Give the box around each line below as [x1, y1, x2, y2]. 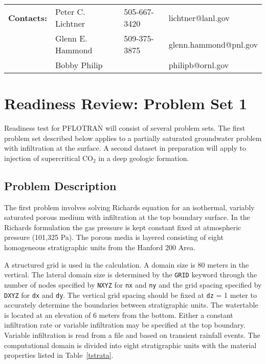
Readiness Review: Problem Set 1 [4, 93, 248, 114]
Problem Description [4, 177, 117, 193]
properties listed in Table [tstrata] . [4, 350, 114, 360]
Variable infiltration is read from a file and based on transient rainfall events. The [4, 330, 260, 340]
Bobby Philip [55, 59, 103, 71]
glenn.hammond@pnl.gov [168, 38, 258, 50]
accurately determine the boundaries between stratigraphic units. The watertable [4, 299, 258, 310]
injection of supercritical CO [4, 152, 94, 163]
